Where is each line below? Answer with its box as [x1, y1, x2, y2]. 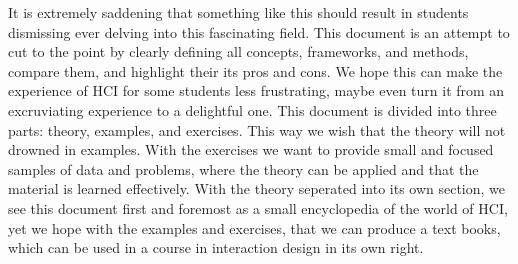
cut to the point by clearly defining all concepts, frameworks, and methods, [8, 41, 469, 62]
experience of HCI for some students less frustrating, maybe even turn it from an [8, 80, 505, 101]
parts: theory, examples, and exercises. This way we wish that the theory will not [8, 119, 506, 140]
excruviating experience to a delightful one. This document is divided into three [8, 99, 497, 120]
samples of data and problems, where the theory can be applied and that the [8, 158, 479, 179]
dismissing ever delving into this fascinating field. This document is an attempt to [8, 21, 510, 42]
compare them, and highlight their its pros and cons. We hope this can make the [8, 60, 503, 81]
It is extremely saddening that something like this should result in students [8, 2, 469, 22]
